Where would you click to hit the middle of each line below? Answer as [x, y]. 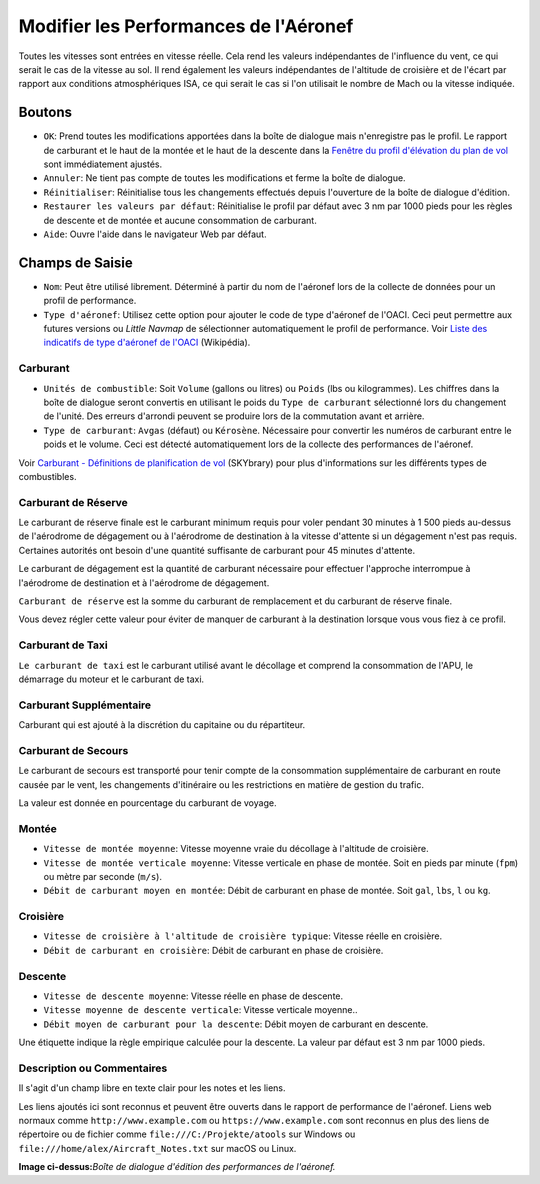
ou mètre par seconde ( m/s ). [102, 876]
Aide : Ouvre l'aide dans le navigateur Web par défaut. [155, 234]
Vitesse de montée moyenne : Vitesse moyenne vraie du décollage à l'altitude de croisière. [236, 849]
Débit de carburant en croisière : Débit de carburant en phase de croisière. [213, 950]
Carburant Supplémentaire [85, 705]
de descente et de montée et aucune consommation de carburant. [180, 220]
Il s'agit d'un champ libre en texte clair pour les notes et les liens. [152, 1088]
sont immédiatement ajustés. [103, 164]
